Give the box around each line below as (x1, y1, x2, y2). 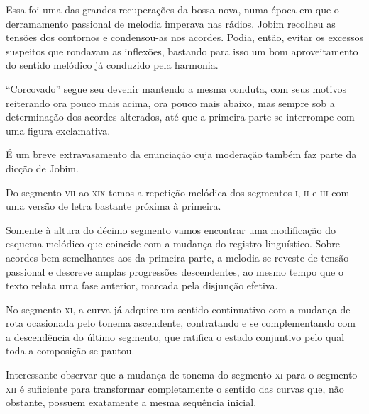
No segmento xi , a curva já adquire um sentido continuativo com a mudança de (6, 301, 351, 316)
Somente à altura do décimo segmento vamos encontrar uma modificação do (6, 222, 336, 237)
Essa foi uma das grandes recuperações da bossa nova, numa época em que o (6, 2, 339, 16)
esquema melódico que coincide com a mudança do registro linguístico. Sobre (6, 236, 340, 251)
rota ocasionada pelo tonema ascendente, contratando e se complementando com (6, 315, 356, 330)
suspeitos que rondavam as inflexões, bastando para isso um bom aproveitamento (6, 43, 358, 58)
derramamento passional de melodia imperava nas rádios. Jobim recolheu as (6, 16, 336, 30)
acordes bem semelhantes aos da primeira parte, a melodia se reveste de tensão (6, 250, 349, 264)
